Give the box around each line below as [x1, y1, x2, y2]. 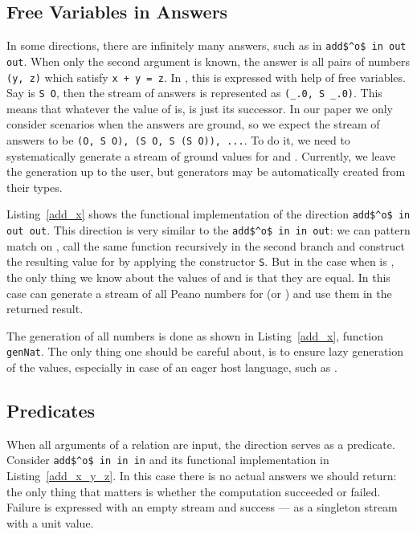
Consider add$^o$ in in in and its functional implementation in [6, 451, 329, 468]
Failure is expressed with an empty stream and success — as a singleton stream [6, 499, 398, 516]
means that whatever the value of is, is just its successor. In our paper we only [6, 100, 393, 116]
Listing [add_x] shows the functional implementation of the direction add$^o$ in [6, 206, 411, 222]
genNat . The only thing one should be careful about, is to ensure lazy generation [6, 343, 404, 360]
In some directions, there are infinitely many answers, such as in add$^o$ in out [6, 37, 407, 54]
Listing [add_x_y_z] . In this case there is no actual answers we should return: [6, 467, 397, 484]
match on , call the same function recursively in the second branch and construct [6, 237, 405, 254]
